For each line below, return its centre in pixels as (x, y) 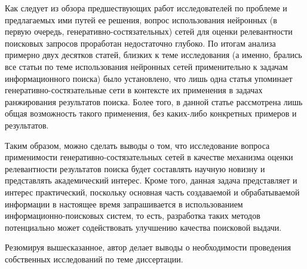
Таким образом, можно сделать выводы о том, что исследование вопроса (137, 145)
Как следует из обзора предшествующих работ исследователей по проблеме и (146, 8)
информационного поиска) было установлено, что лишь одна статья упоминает (149, 78)
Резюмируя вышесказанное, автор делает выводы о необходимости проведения (148, 247)
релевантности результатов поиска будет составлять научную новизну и (135, 168)
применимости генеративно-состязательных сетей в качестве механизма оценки (149, 157)
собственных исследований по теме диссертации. (94, 259)
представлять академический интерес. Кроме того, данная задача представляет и (151, 180)
